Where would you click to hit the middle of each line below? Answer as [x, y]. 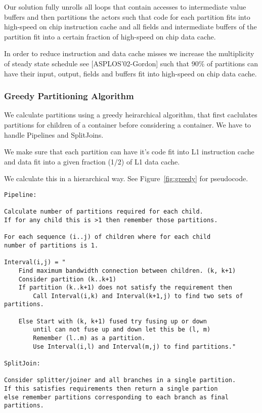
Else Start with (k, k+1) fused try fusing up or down [113, 321]
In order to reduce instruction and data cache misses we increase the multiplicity [129, 53]
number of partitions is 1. [51, 245]
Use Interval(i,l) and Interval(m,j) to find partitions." [135, 346]
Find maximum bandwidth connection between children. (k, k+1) [127, 271]
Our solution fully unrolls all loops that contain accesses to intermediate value [125, 7]
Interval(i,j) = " [35, 262]
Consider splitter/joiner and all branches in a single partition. [120, 380]
